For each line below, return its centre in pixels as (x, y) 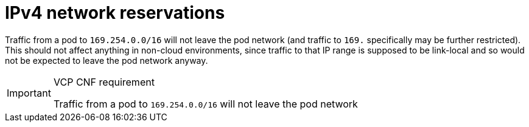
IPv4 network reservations (115, 13)
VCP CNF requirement (104, 82)
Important (29, 93)
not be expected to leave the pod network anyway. (107, 60)
